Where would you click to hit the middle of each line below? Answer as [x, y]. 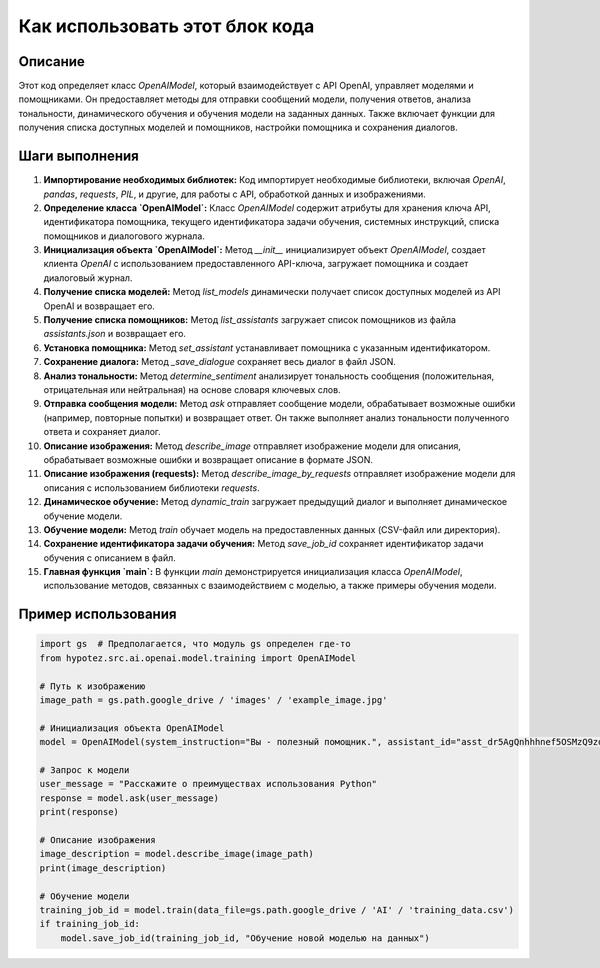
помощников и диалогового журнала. [124, 236]
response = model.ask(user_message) [129, 798]
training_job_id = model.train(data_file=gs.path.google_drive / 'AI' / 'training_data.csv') [277, 909]
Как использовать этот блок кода [166, 26]
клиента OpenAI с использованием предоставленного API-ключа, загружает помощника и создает [256, 264]
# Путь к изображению [92, 686]
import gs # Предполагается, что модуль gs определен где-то [195, 644]
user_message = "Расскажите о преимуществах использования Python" [208, 784]
